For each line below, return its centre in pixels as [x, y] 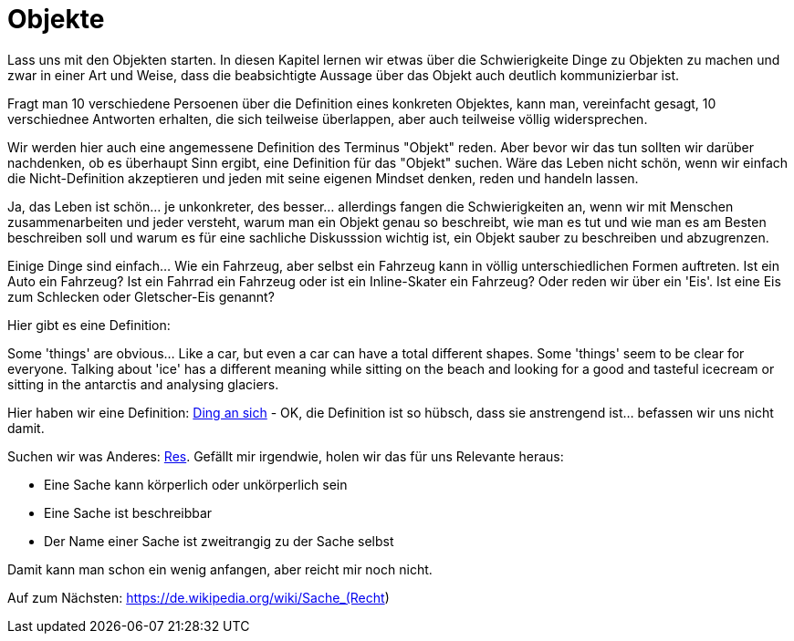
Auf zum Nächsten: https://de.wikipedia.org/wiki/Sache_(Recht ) [198, 597]
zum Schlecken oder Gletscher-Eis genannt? [141, 296]
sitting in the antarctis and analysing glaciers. [143, 384]
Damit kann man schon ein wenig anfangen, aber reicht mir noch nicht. [220, 569]
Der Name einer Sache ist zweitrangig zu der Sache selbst [219, 541]
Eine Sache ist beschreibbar [128, 512]
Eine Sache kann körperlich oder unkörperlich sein [196, 484]
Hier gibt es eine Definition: [89, 325]
